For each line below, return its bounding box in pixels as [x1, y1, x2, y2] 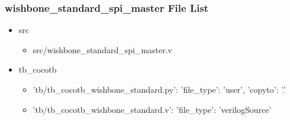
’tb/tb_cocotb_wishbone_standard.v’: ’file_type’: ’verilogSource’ [33, 103, 272, 115]
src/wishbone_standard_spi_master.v [33, 43, 173, 56]
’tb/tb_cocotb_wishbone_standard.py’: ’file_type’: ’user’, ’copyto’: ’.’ [33, 83, 286, 95]
